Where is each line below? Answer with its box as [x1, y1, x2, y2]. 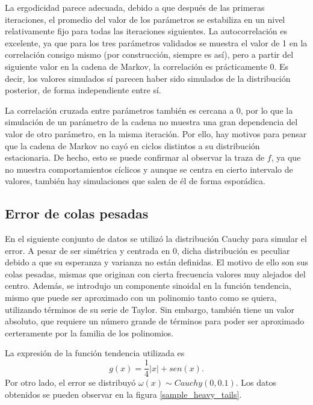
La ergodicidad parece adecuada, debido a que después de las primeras [5, 1, 265, 13]
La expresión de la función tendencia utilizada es [5, 347, 185, 359]
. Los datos [235, 376, 276, 389]
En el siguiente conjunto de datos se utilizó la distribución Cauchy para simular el [5, 232, 307, 245]
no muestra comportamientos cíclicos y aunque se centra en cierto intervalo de [5, 162, 293, 175]
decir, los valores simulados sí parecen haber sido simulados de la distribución [5, 72, 291, 84]
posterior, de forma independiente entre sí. [5, 84, 161, 96]
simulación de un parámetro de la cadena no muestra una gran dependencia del [5, 116, 298, 128]
